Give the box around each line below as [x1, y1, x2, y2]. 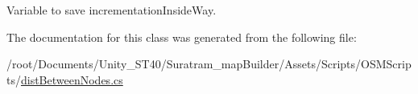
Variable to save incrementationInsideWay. [6, 2, 217, 18]
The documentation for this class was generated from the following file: [6, 28, 357, 45]
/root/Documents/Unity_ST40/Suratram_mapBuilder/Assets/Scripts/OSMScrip [6, 55, 412, 72]
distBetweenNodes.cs [20, 71, 123, 88]
